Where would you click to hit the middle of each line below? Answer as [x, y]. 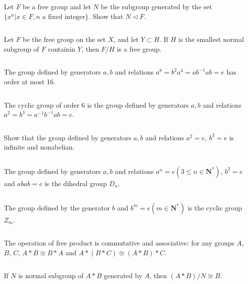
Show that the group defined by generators [68, 137]
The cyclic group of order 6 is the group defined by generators [96, 104]
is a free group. [139, 48]
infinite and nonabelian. [39, 147]
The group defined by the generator [57, 207]
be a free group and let [57, 6]
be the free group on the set [64, 39]
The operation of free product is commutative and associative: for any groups [119, 243]
